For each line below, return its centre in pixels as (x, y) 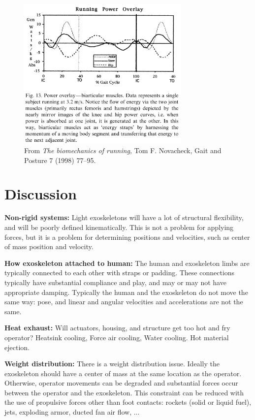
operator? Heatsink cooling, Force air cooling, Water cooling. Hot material (117, 337)
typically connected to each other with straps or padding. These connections (120, 273)
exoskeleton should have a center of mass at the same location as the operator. (123, 373)
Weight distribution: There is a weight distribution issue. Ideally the (112, 364)
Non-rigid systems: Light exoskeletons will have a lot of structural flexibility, (124, 217)
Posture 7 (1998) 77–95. (60, 160)
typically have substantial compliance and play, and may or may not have (115, 282)
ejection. (17, 347)
